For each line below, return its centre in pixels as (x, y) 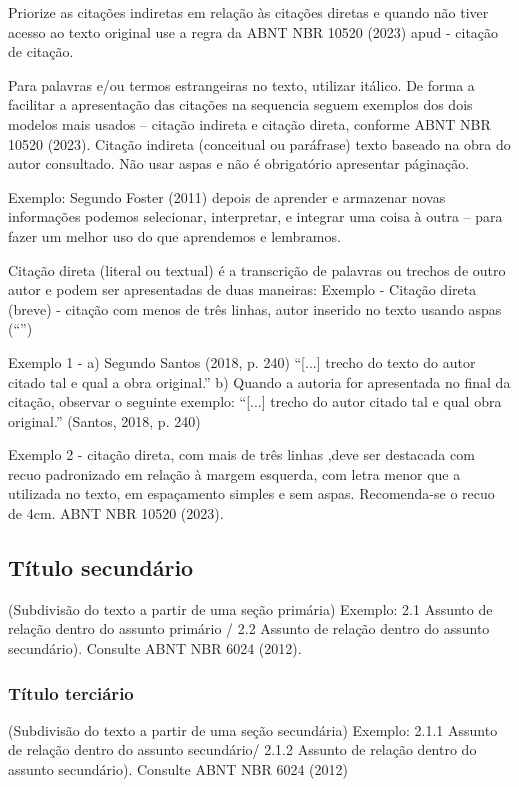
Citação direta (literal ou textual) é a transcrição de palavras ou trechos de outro (257, 269)
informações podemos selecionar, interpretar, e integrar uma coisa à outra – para (255, 216)
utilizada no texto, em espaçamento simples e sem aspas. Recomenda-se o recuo (251, 493)
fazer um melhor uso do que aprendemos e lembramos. (174, 235)
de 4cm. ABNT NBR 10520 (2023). (116, 513)
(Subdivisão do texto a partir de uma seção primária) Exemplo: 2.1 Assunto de (250, 608)
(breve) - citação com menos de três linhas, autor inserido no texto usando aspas (255, 308)
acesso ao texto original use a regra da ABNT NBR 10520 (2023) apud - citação (253, 31)
